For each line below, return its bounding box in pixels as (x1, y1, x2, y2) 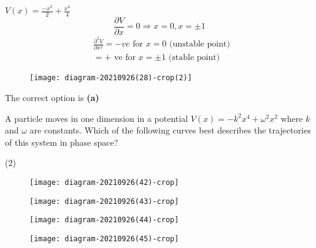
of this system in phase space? (5, 135, 118, 148)
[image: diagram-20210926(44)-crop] (29, 216, 179, 225)
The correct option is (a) (5, 91, 99, 104)
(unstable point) (169, 40, 230, 49)
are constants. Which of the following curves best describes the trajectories (29, 124, 311, 137)
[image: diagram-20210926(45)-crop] (29, 235, 179, 243)
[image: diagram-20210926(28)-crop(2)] (29, 73, 192, 83)
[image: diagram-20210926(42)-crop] (29, 178, 179, 187)
